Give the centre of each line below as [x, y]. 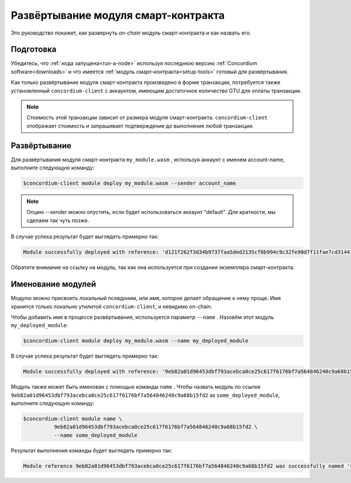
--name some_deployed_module [95, 435]
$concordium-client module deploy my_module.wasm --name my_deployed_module [136, 341]
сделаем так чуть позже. [58, 220]
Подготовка [34, 50]
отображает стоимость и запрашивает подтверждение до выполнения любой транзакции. [140, 125]
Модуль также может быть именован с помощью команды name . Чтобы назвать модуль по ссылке [136, 387]
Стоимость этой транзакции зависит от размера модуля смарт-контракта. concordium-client [147, 118]
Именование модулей [54, 284]
